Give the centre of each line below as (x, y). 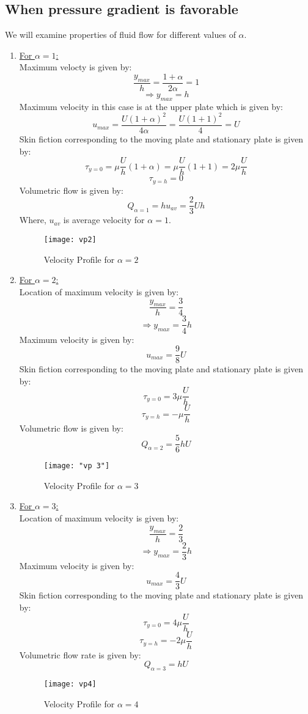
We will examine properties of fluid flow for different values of (120, 35)
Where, (33, 220)
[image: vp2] (70, 239)
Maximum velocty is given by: (75, 67)
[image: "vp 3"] (77, 466)
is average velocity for (104, 220)
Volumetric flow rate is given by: (80, 654)
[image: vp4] (70, 684)
